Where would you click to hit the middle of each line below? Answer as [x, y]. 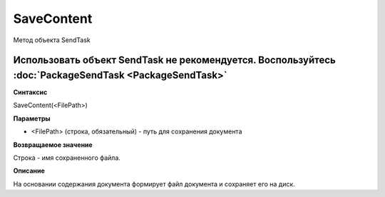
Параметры [32, 118]
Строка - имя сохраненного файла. [67, 158]
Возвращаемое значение [53, 145]
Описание [29, 171]
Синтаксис [30, 92]
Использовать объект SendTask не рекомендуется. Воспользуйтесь [175, 60]
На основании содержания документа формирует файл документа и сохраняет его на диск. [154, 184]
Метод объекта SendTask [52, 40]
